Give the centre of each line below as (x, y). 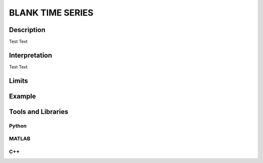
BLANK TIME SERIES (51, 13)
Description (27, 30)
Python (18, 126)
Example (22, 96)
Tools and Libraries (38, 112)
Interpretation (30, 55)
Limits (19, 81)
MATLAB (20, 139)
